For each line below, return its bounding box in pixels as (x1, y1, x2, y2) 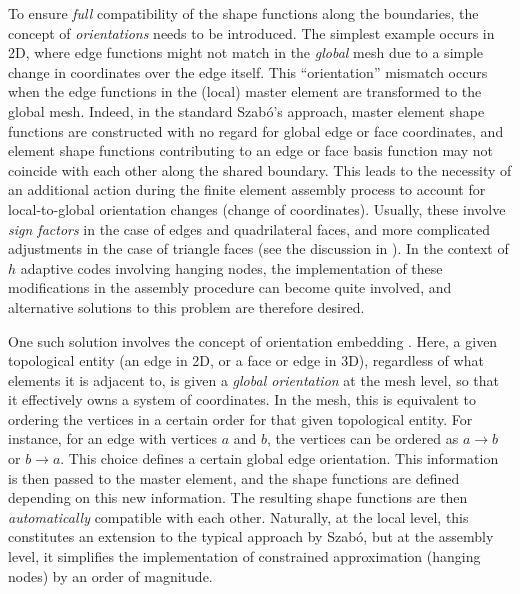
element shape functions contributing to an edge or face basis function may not (8, 140, 493, 161)
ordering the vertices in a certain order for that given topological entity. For (8, 408, 473, 429)
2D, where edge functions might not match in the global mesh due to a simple (8, 42, 484, 63)
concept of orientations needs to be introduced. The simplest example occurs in (8, 22, 495, 43)
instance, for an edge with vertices (8, 428, 218, 449)
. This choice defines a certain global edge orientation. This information (60, 448, 499, 469)
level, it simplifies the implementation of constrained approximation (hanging (8, 546, 481, 567)
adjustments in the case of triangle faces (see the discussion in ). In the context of (8, 238, 509, 259)
